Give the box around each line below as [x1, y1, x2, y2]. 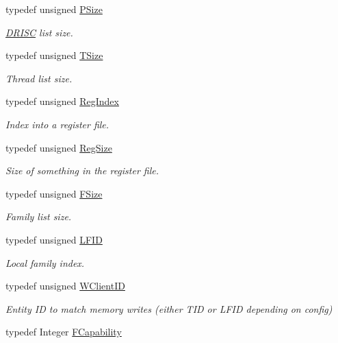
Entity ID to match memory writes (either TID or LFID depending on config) [5, 301, 333, 316]
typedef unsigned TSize [5, 48, 103, 62]
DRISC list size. [5, 25, 73, 39]
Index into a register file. [5, 117, 109, 131]
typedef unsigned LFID [5, 232, 103, 246]
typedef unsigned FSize [5, 186, 103, 200]
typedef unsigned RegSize [5, 140, 112, 154]
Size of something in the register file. [5, 163, 159, 178]
